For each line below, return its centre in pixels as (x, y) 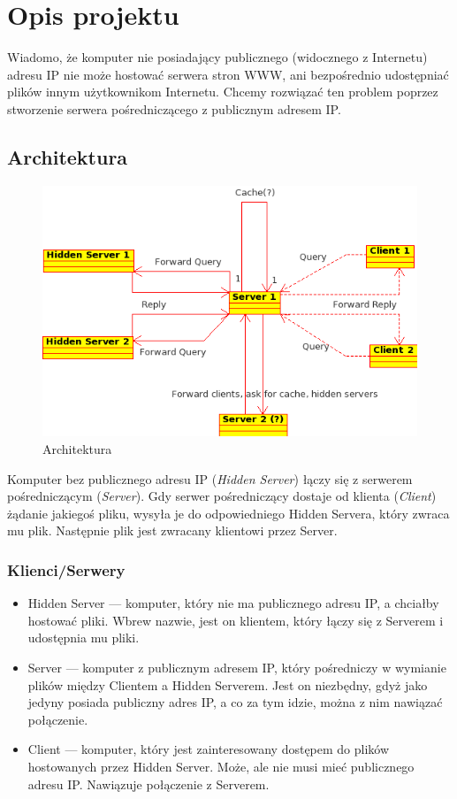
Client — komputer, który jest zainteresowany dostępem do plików (209, 749)
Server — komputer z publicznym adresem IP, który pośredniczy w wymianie (237, 667)
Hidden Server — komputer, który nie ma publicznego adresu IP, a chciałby (233, 603)
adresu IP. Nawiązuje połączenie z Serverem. (149, 784)
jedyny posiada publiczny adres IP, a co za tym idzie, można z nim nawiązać (235, 702)
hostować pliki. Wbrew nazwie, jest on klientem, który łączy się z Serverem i (236, 620)
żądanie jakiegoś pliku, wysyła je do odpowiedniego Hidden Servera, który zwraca (228, 513)
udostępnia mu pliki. (84, 638)
